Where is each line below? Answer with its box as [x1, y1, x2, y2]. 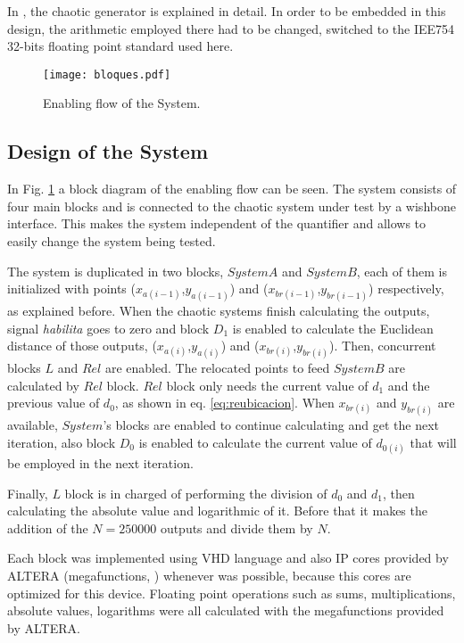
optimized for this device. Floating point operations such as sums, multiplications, [7, 583, 456, 602]
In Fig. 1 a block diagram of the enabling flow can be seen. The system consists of [7, 179, 457, 198]
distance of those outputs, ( [7, 336, 157, 355]
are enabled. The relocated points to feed [104, 359, 330, 377]
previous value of [7, 393, 100, 412]
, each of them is [356, 261, 447, 280]
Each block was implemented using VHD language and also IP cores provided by [7, 548, 449, 567]
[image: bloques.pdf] [43, 68, 171, 81]
